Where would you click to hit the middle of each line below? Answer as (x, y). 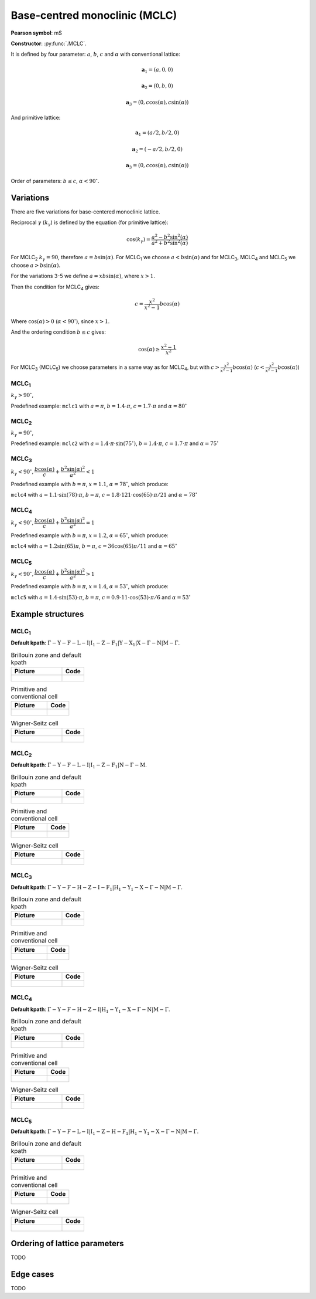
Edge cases (32, 1274)
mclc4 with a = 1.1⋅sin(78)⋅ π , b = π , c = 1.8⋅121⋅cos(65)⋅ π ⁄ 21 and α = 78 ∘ (104, 494)
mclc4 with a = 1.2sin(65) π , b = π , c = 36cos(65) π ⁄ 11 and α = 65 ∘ (94, 546)
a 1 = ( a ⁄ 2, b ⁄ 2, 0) (157, 134)
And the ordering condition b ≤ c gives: (59, 332)
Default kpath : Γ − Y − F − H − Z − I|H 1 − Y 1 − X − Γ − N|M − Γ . (90, 1010)
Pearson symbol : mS (37, 33)
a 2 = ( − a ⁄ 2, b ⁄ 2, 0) (157, 150)
